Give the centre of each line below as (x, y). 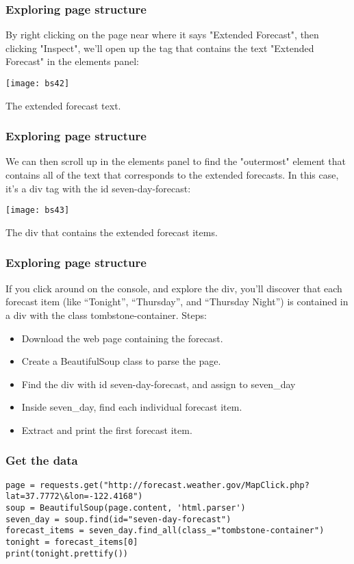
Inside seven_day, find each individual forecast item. (132, 407)
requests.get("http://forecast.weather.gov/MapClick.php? (175, 485)
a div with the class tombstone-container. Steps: (106, 315)
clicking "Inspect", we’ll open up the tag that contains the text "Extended (160, 48)
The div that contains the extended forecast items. (112, 232)
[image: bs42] (38, 84)
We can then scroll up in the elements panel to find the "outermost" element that (176, 161)
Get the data (42, 460)
